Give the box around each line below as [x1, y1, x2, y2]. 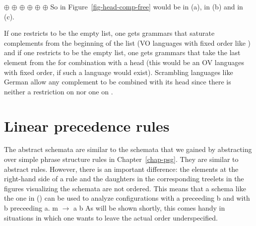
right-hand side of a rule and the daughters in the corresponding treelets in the [4, 173, 244, 184]
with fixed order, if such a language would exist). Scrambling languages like [4, 67, 233, 77]
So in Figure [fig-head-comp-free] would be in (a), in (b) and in [50, 1, 243, 11]
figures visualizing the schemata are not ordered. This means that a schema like [4, 183, 246, 193]
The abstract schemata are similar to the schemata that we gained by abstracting [4, 144, 252, 154]
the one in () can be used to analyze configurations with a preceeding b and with [4, 193, 250, 203]
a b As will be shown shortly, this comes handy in [73, 203, 225, 213]
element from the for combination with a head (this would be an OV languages [4, 57, 245, 67]
